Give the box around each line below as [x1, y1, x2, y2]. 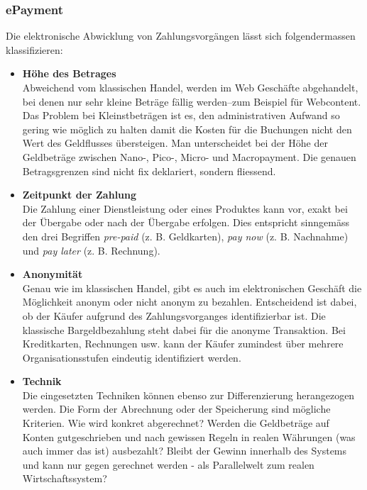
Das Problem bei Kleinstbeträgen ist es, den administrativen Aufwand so [22, 108, 340, 123]
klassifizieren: [6, 42, 63, 57]
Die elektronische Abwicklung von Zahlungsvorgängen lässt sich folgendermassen [6, 28, 356, 43]
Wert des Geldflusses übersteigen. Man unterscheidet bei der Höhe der [22, 135, 328, 150]
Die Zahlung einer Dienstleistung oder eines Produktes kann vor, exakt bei [22, 201, 348, 216]
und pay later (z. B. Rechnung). [22, 243, 160, 257]
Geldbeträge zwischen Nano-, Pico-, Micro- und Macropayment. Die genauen [22, 149, 356, 164]
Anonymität [22, 267, 83, 282]
